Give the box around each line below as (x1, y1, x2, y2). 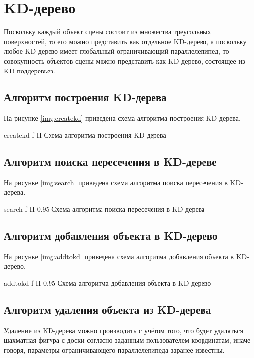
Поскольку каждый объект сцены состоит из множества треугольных (4, 26, 211, 37)
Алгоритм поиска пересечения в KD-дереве (4, 153, 217, 169)
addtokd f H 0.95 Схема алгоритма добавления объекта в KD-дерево (4, 277, 211, 287)
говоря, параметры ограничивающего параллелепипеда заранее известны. (4, 344, 225, 355)
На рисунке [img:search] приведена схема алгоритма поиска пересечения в (4, 177, 228, 187)
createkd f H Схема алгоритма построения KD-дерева (4, 129, 166, 140)
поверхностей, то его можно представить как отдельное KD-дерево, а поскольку (4, 36, 247, 46)
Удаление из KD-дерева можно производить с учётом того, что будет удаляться (4, 325, 243, 335)
